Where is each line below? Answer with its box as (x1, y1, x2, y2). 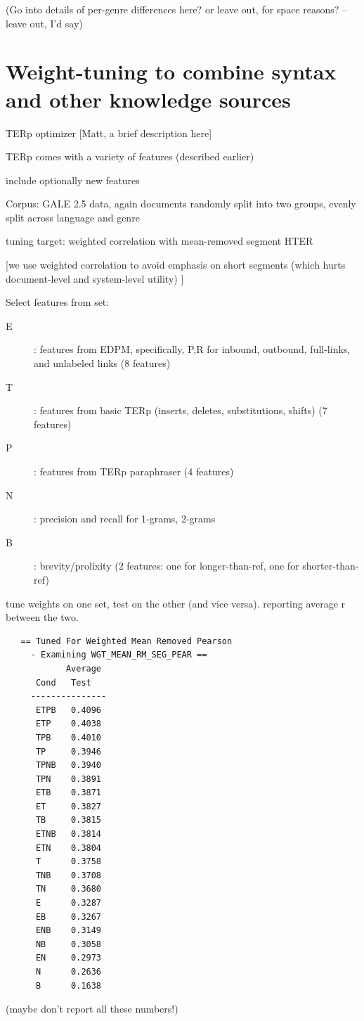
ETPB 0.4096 (35, 705, 102, 715)
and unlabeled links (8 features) (34, 356, 171, 371)
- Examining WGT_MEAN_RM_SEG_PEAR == (30, 650, 207, 660)
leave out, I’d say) (6, 15, 83, 30)
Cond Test (35, 677, 91, 688)
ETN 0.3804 (35, 842, 102, 853)
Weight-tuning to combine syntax (6, 57, 337, 86)
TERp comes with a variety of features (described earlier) (6, 149, 254, 164)
